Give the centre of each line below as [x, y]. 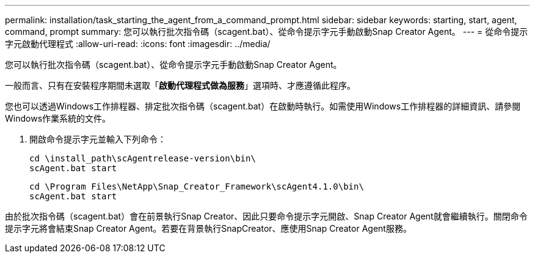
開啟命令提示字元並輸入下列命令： [98, 139]
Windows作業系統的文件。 [58, 118]
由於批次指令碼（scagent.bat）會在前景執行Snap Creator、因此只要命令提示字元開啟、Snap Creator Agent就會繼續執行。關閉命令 [266, 216]
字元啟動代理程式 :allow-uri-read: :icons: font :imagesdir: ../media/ [138, 44]
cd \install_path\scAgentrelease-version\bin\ [143, 158]
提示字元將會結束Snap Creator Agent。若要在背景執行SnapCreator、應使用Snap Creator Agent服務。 [208, 228]
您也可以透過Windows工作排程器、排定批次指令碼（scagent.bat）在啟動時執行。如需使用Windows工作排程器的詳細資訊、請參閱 [263, 106]
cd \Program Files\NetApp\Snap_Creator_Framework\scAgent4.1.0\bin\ [197, 186]
